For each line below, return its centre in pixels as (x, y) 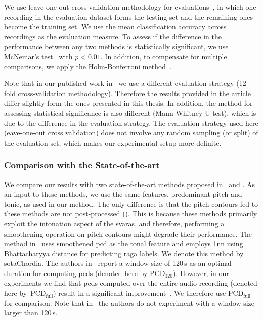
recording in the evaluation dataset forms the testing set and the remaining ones (129, 16)
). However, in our (201, 273)
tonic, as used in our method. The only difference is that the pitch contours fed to (131, 203)
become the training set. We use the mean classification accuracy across (115, 27)
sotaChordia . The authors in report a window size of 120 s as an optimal (118, 263)
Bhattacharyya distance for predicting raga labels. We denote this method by (124, 253)
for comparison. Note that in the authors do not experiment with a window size (129, 303)
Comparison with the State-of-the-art (82, 165)
